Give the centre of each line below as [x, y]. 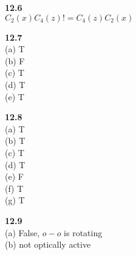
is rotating [83, 232]
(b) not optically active [48, 244]
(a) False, [22, 232]
